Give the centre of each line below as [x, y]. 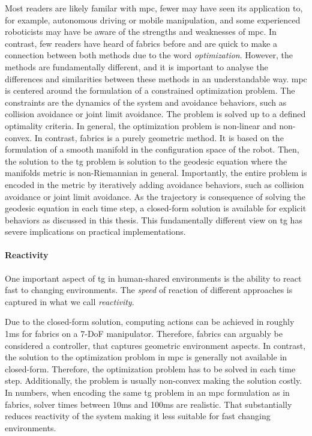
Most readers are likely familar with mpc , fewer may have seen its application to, [154, 8]
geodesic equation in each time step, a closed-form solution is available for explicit [156, 208]
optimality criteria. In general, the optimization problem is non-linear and [141, 125]
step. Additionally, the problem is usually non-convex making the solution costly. [154, 380]
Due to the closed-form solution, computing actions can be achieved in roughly [150, 322]
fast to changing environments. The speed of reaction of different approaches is [149, 290]
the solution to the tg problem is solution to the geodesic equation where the [146, 161]
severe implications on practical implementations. [95, 232]
